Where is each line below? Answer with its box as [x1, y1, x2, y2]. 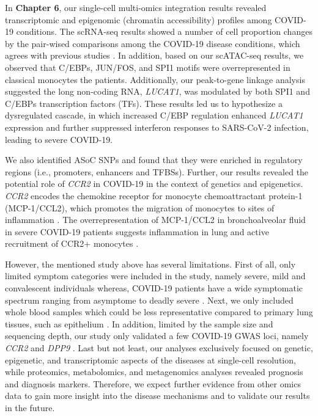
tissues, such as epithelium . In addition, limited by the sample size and [5, 317, 273, 330]
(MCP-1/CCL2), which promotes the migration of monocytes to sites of [5, 201, 275, 214]
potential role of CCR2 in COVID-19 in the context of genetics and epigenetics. [5, 177, 303, 190]
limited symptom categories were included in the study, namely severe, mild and [5, 269, 306, 282]
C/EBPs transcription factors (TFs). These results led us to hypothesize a [5, 97, 283, 109]
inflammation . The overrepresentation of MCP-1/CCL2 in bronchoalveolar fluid [5, 213, 306, 226]
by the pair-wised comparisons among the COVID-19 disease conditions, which [5, 37, 300, 49]
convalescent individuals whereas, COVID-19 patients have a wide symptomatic [5, 282, 303, 294]
